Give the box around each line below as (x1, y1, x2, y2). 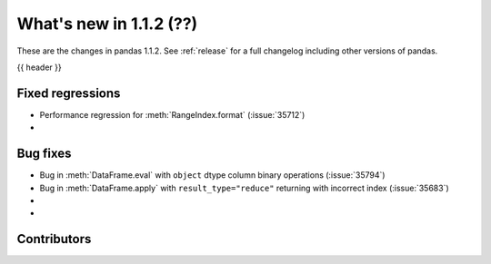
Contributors (16, 231, 92, 247)
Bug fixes (16, 146, 72, 161)
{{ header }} (16, 62, 63, 73)
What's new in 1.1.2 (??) (16, 14, 198, 34)
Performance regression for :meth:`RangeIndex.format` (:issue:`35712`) (39, 109, 306, 120)
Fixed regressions (16, 85, 121, 101)
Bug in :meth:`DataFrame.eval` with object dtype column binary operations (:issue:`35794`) (39, 170, 386, 181)
